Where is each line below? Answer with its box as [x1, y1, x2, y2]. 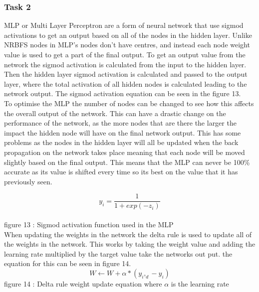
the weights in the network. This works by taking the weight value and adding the [4, 239, 256, 249]
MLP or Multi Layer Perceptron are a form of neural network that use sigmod [4, 20, 244, 30]
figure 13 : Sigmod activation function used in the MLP [4, 219, 174, 229]
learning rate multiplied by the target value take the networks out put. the [4, 248, 233, 259]
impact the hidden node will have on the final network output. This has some [4, 127, 241, 138]
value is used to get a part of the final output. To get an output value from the [4, 49, 246, 59]
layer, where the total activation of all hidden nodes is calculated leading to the [4, 78, 247, 89]
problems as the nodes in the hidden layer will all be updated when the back [4, 137, 239, 147]
